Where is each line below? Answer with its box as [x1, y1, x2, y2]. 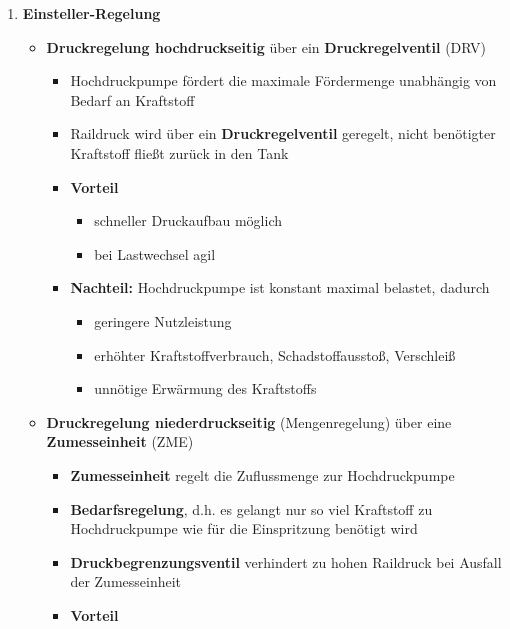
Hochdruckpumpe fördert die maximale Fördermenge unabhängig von [70, 70, 497, 91]
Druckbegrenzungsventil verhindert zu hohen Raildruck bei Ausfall [70, 551, 502, 572]
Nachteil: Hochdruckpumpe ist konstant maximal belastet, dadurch [70, 277, 490, 298]
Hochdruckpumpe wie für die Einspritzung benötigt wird [70, 518, 418, 539]
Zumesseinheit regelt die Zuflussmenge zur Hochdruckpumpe [70, 464, 455, 485]
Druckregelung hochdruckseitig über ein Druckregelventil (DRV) [46, 36, 486, 57]
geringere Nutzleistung [94, 310, 232, 331]
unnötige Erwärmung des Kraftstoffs [94, 378, 317, 399]
